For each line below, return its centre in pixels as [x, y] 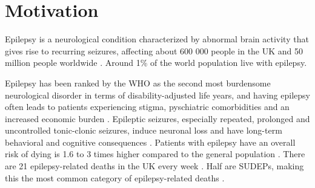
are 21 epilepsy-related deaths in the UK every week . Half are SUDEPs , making [154, 166]
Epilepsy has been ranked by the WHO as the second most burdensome [138, 83]
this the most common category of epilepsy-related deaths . [115, 177]
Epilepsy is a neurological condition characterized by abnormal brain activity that [157, 39]
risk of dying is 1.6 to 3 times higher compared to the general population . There [155, 154]
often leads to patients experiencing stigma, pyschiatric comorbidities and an [147, 107]
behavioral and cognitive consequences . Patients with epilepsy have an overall [150, 142]
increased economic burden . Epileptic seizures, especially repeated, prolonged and [157, 118]
